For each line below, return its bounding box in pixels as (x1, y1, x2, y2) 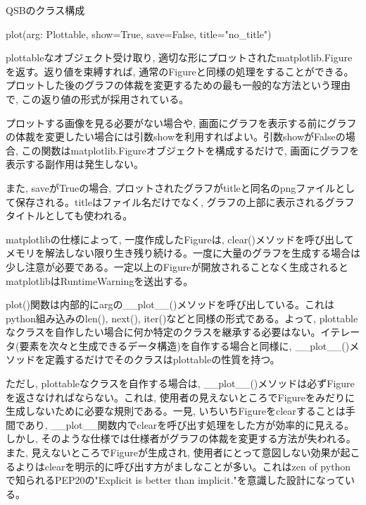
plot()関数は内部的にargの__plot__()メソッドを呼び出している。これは (6, 297, 335, 312)
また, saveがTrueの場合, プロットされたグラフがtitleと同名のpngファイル (6, 180, 336, 195)
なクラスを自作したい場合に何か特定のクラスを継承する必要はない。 (6, 324, 321, 339)
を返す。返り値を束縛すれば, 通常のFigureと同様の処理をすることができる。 (6, 63, 354, 78)
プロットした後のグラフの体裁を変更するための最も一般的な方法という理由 (6, 78, 351, 92)
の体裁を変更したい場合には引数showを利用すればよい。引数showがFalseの (6, 129, 346, 144)
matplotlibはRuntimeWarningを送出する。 (6, 273, 194, 288)
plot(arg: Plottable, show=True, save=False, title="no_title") (6, 26, 272, 41)
